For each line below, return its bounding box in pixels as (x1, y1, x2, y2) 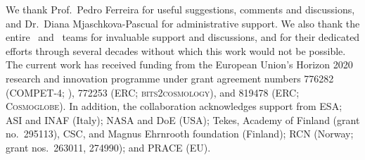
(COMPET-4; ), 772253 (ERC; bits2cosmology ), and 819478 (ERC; (6, 85, 300, 99)
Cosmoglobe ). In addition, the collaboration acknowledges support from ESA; (6, 99, 342, 113)
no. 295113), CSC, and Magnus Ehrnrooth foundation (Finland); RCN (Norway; (6, 126, 354, 141)
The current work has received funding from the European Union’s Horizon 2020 (6, 57, 353, 72)
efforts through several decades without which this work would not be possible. (6, 43, 346, 58)
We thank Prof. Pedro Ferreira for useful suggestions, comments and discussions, (6, 2, 355, 16)
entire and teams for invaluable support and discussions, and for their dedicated (6, 30, 360, 44)
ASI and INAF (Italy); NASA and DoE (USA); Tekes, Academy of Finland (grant (6, 112, 360, 127)
